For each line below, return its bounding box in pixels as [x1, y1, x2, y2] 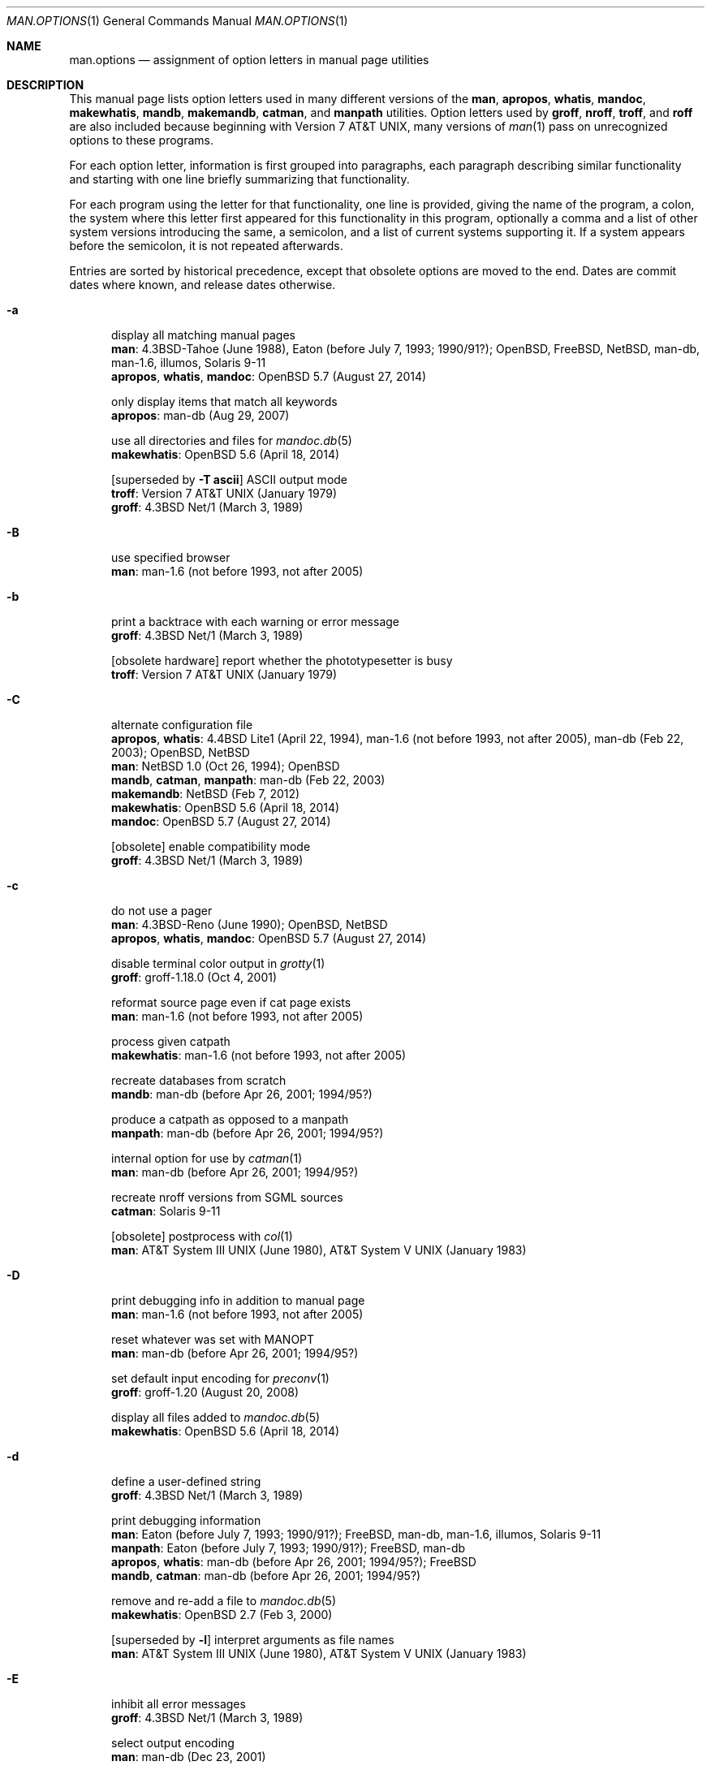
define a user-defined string [111, 1474, 261, 1488]
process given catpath [111, 1034, 231, 1048]
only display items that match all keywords [111, 395, 338, 408]
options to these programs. [69, 133, 214, 147]
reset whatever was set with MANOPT [111, 1332, 315, 1346]
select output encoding [111, 1736, 235, 1750]
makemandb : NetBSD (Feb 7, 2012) [111, 787, 300, 801]
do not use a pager [111, 904, 213, 917]
